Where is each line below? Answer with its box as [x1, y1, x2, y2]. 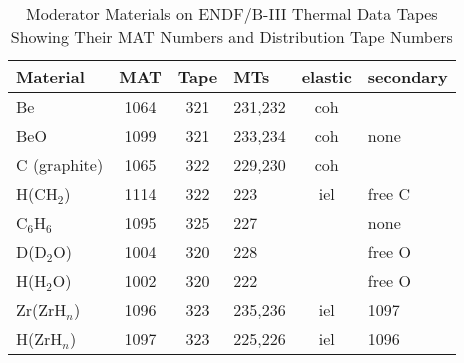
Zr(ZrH [16, 298, 67, 321]
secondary [367, 65, 448, 88]
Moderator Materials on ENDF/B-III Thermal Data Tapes [25, 2, 438, 25]
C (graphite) [16, 153, 104, 176]
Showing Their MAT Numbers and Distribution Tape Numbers [10, 25, 453, 48]
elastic [301, 65, 352, 88]
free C [367, 182, 411, 205]
